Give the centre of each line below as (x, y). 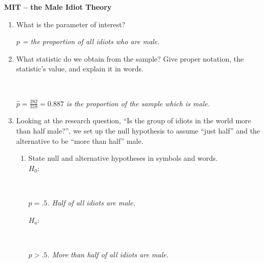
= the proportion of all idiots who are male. (91, 41)
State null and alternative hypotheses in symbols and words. (123, 158)
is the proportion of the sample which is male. (138, 103)
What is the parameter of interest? (71, 24)
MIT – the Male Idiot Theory (58, 7)
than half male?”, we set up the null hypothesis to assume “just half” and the (138, 130)
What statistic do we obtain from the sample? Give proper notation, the (130, 58)
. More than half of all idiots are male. (108, 254)
